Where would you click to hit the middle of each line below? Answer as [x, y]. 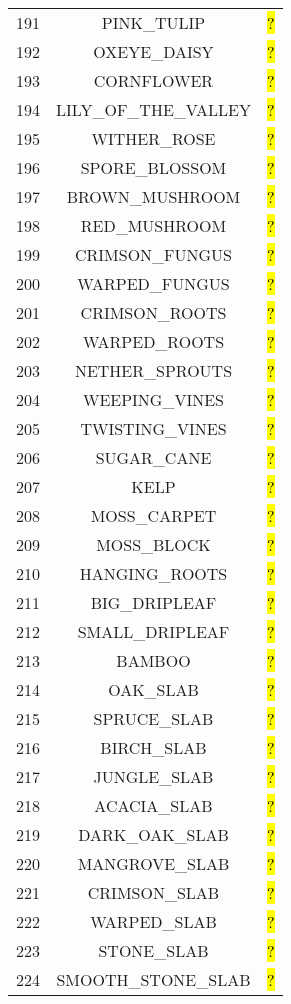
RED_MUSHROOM [153, 225]
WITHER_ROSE [153, 138]
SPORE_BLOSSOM [153, 167]
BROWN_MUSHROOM [153, 196]
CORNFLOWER [153, 80]
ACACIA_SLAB [153, 805]
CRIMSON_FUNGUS [153, 254]
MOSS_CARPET [153, 515]
